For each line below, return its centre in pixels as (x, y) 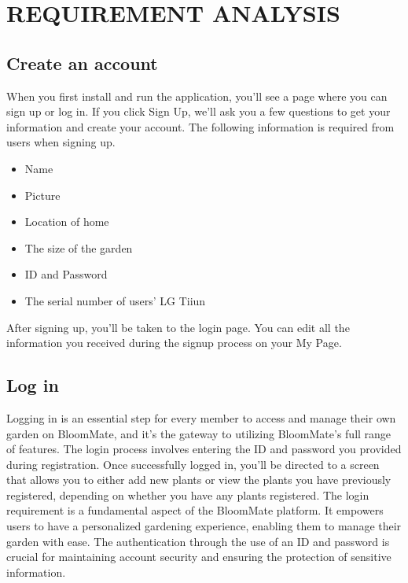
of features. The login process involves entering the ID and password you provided (204, 449)
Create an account (82, 63)
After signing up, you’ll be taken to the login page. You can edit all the (178, 327)
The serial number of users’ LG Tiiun (115, 300)
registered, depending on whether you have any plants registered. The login (188, 494)
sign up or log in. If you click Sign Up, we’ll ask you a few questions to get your (198, 111)
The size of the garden (79, 247)
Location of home (67, 221)
